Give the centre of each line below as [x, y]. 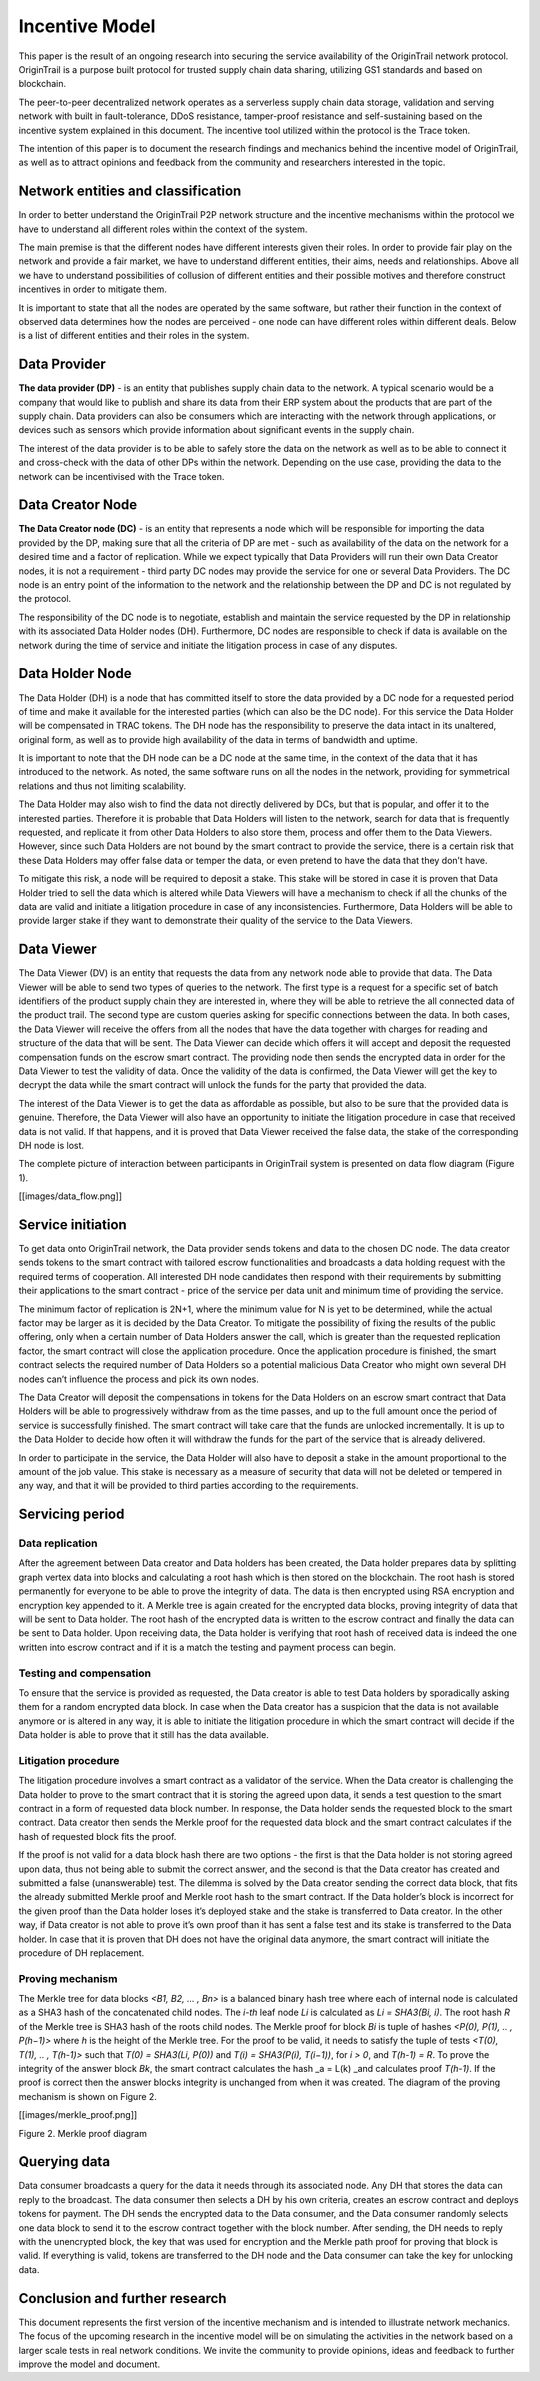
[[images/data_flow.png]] [70, 1196]
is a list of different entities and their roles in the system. [134, 336]
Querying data [64, 2161]
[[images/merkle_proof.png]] [78, 2115]
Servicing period [71, 1514]
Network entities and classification [130, 191]
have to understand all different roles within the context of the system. [163, 229]
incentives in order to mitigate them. [92, 289]
